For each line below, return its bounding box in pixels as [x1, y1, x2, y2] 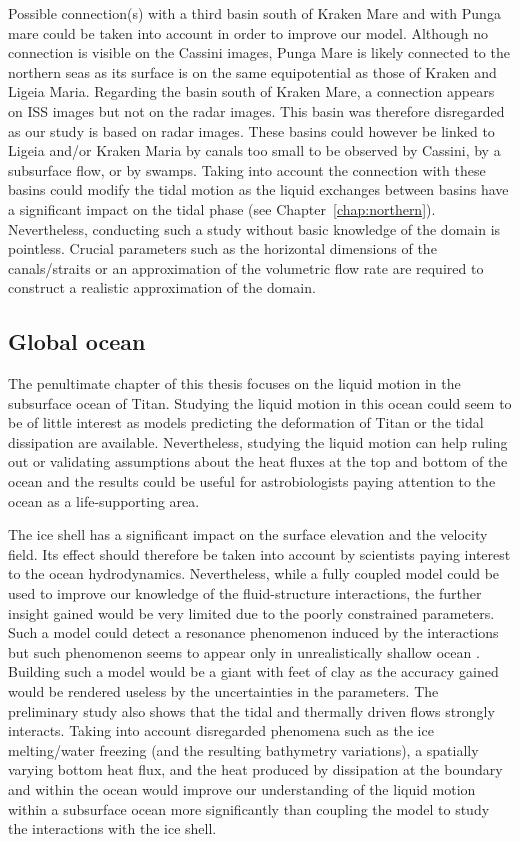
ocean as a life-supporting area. [8, 490, 200, 511]
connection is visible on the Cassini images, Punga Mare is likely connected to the [8, 42, 510, 63]
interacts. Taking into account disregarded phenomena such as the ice [8, 720, 434, 741]
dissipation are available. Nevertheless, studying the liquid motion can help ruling [8, 431, 508, 452]
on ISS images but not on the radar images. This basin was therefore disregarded [8, 100, 505, 121]
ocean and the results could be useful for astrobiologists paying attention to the [8, 471, 496, 492]
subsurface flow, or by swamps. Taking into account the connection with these [8, 159, 486, 180]
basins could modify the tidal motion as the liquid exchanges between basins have [8, 179, 509, 200]
